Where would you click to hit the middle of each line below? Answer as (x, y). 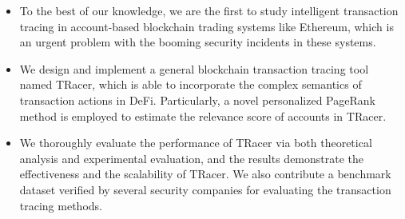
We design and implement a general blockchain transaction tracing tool (194, 68)
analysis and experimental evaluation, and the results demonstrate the (192, 158)
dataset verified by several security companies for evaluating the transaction (205, 189)
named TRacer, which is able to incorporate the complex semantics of (191, 84)
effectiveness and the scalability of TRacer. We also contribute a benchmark (205, 174)
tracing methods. (61, 205)
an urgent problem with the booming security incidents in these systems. (198, 42)
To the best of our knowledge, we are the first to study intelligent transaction (209, 10)
